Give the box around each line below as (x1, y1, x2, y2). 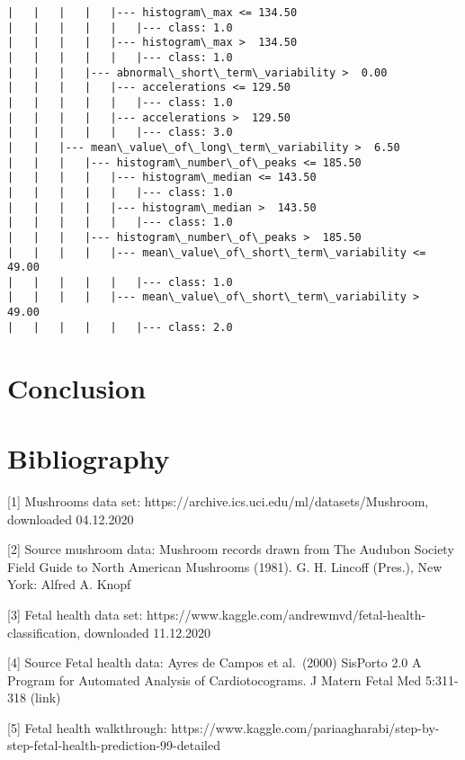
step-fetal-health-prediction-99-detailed (7, 736, 220, 755)
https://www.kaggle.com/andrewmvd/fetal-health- (147, 604, 426, 623)
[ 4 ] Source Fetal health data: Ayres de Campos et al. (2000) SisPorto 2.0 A (7, 653, 422, 672)
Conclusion (7, 369, 147, 406)
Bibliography (7, 440, 170, 476)
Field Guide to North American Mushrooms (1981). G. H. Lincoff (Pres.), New (7, 557, 443, 576)
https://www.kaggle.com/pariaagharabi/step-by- (171, 718, 440, 737)
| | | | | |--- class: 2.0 (7, 320, 233, 334)
